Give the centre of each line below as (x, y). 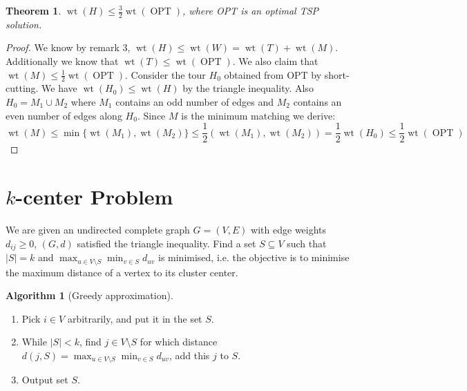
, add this (189, 355)
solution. (24, 24)
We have (59, 88)
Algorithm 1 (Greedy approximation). (89, 295)
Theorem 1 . (34, 10)
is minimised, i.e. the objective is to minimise (254, 257)
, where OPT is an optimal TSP (251, 10)
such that (307, 243)
